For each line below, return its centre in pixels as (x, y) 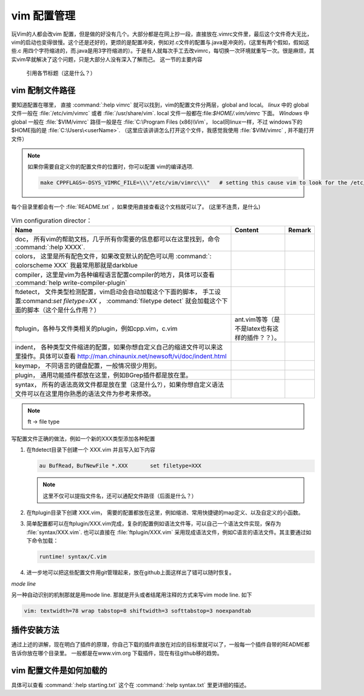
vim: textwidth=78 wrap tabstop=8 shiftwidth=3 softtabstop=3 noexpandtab (138, 611)
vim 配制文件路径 (43, 90)
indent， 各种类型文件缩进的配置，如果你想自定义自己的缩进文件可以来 (116, 347)
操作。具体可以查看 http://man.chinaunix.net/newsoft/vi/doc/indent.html (124, 356)
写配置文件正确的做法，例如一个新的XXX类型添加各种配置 (83, 438)
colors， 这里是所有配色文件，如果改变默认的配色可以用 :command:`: (113, 256)
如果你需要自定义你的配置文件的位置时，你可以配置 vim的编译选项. (111, 167)
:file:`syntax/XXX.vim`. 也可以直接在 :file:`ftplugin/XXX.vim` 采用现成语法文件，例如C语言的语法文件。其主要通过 (166, 532)
